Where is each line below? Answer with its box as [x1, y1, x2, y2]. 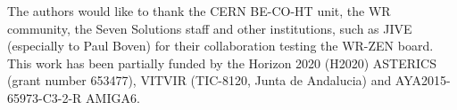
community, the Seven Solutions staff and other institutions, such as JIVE [7, 19, 412, 37]
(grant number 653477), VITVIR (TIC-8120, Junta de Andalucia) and [7, 71, 392, 90]
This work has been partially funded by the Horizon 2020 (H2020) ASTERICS [7, 53, 436, 72]
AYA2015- [395, 71, 451, 90]
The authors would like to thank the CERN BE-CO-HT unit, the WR [7, 2, 391, 20]
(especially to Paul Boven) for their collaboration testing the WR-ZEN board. [7, 36, 434, 55]
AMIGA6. [86, 88, 140, 106]
